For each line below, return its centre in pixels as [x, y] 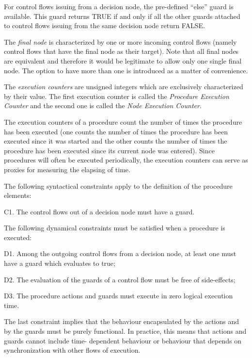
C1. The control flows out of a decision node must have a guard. [99, 211]
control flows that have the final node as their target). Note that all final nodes [121, 51]
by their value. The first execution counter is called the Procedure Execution [117, 96]
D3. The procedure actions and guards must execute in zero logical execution [118, 296]
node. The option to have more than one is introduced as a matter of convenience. [126, 70]
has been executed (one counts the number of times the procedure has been [116, 131]
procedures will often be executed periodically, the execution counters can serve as [126, 160]
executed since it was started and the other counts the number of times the [116, 141]
